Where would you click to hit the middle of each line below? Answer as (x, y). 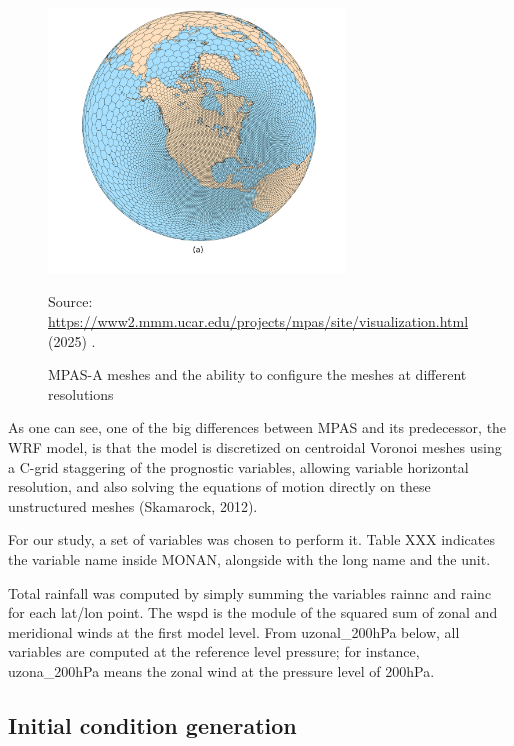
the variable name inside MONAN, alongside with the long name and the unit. (249, 558)
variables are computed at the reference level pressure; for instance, (214, 651)
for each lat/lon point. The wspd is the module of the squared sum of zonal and (253, 612)
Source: (70, 301)
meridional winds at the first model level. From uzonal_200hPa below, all (234, 631)
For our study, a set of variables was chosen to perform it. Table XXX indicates (251, 539)
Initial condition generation (152, 724)
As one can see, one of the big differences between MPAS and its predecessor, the (257, 427)
